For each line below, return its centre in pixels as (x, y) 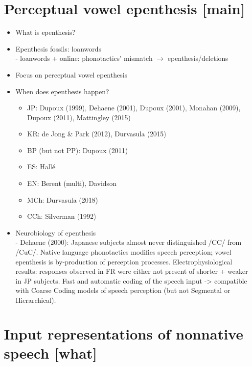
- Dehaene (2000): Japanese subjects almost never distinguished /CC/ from (128, 242)
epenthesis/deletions (198, 58)
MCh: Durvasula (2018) (63, 199)
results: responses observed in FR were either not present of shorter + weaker (132, 271)
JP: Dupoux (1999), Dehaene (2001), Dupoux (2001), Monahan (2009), (134, 108)
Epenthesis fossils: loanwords (58, 48)
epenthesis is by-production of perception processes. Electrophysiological (124, 261)
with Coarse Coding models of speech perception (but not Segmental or (123, 290)
